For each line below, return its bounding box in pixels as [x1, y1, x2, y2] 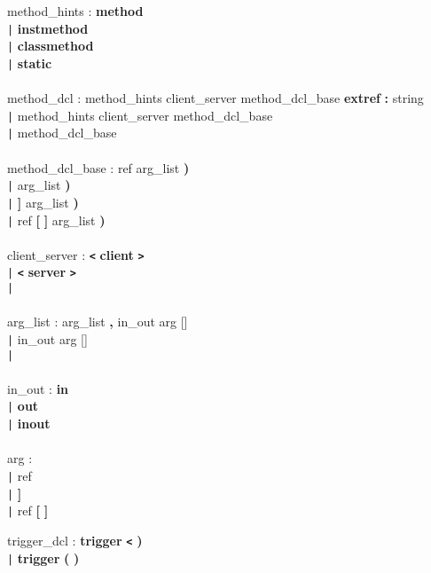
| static [7, 53, 52, 72]
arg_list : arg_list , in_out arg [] [7, 312, 188, 331]
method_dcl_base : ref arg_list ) [7, 158, 190, 177]
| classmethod [7, 36, 94, 55]
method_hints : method [7, 2, 144, 20]
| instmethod [7, 19, 89, 37]
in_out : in [7, 379, 69, 397]
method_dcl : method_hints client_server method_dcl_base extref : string [7, 89, 424, 107]
